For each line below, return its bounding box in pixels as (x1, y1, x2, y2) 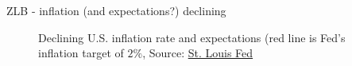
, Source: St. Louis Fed (142, 45, 253, 61)
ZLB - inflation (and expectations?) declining (6, 2, 226, 18)
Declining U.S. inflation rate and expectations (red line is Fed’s (38, 29, 346, 45)
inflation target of (38, 45, 124, 61)
